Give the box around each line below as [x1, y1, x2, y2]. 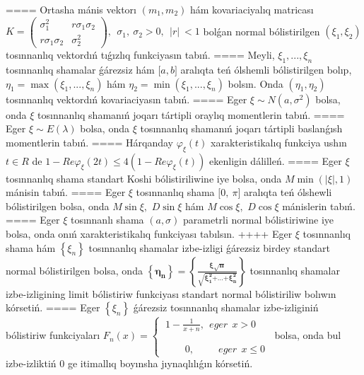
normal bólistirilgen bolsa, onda [6, 262, 143, 277]
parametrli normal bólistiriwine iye [183, 212, 334, 227]
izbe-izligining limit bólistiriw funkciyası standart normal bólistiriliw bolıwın [6, 286, 336, 301]
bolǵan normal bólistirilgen [203, 23, 320, 38]
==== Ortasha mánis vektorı [6, 2, 136, 16]
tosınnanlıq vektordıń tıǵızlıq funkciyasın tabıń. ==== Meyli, [6, 47, 275, 62]
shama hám [6, 240, 56, 255]
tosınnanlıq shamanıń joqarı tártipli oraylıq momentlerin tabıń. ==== [37, 107, 345, 122]
